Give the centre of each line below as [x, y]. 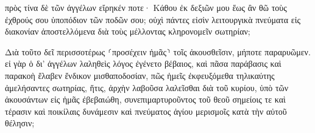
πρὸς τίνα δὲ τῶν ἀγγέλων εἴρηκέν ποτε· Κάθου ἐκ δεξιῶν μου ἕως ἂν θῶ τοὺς [146, 7]
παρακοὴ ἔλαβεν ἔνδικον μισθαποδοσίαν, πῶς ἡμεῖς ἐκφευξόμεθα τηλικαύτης [140, 75]
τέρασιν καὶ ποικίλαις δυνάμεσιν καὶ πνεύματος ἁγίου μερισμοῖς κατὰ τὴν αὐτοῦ [146, 111]
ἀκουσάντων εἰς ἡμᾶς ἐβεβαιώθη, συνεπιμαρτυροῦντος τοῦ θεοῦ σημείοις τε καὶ [145, 99]
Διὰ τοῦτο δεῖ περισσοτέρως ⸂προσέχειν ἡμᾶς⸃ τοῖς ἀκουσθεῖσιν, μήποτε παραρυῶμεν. [158, 51]
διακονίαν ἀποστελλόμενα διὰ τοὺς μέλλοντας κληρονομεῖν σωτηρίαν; [128, 31]
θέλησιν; [20, 123]
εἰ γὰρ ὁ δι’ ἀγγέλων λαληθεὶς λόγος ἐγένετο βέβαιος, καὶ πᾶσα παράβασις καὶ [143, 63]
